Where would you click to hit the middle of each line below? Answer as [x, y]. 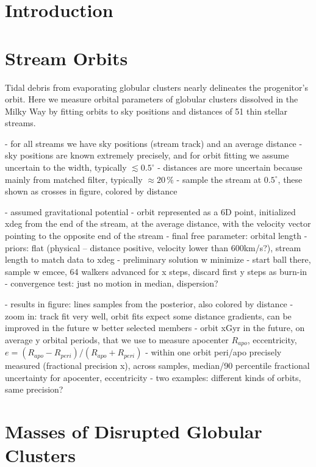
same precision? [34, 389]
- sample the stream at [219, 179]
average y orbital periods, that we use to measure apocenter [117, 339]
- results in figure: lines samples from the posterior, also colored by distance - [149, 304]
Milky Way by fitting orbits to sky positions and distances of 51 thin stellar [146, 111]
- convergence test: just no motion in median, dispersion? [112, 283]
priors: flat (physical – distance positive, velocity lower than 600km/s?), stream [153, 247]
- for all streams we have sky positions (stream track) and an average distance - [154, 143]
